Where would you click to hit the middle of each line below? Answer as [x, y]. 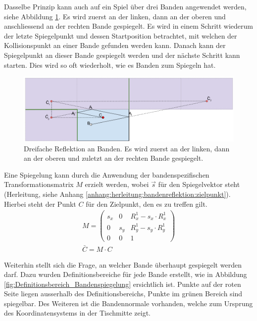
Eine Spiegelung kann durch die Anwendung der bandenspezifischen [107, 174]
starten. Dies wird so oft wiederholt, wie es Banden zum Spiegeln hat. [110, 65]
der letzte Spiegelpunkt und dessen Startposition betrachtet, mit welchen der [121, 35]
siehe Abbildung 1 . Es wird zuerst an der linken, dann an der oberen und [115, 16]
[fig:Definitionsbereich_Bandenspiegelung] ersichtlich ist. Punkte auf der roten [123, 284]
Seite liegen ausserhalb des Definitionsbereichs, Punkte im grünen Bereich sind [123, 294]
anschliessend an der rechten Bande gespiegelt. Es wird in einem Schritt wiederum [128, 26]
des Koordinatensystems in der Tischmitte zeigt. [77, 313]
